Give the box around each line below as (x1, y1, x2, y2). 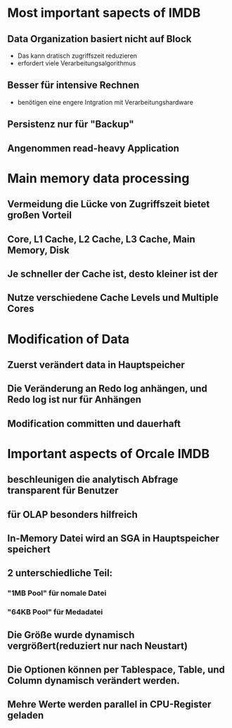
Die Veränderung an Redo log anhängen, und (7, 383, 207, 395)
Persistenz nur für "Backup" (7, 118, 135, 131)
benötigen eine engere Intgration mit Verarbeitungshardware (17, 98, 193, 106)
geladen (7, 710, 44, 722)
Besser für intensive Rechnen (7, 79, 140, 91)
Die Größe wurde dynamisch (7, 629, 135, 641)
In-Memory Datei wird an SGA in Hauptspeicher (7, 533, 220, 545)
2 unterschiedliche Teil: (7, 567, 113, 579)
